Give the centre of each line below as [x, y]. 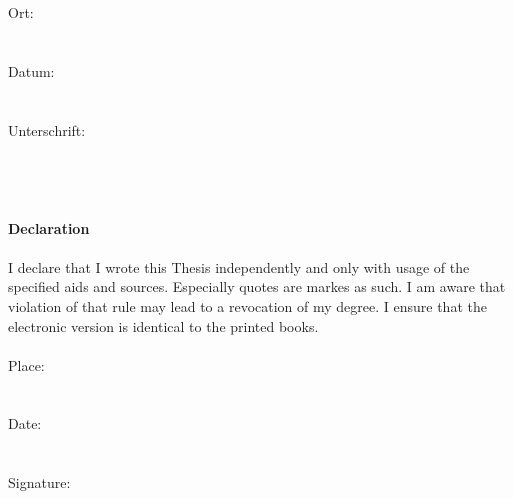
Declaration [49, 227]
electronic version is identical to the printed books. [163, 325]
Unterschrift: [47, 129]
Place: [26, 364]
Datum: [31, 70]
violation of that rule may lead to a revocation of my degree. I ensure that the [247, 305]
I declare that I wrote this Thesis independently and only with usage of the [239, 266]
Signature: [39, 482]
